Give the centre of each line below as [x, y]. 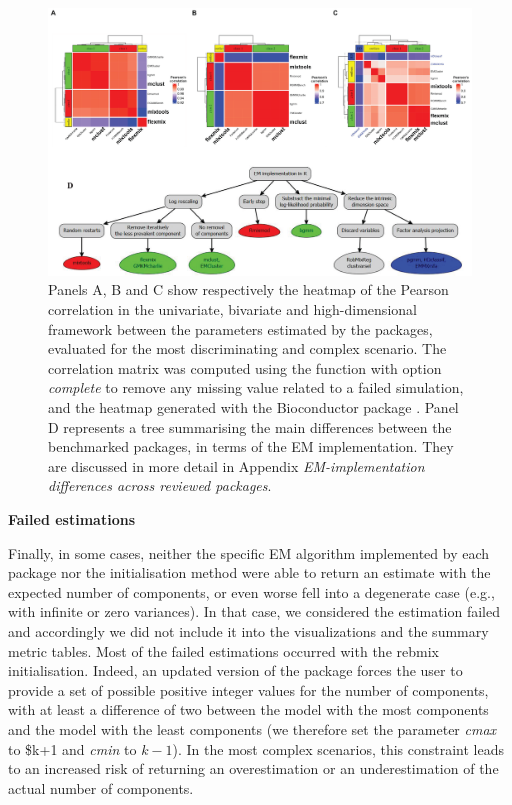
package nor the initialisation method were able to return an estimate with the [249, 572]
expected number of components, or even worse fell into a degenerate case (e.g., [251, 591]
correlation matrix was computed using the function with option [245, 367]
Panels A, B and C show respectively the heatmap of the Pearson [248, 289]
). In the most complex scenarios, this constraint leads [338, 748]
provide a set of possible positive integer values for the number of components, [248, 689]
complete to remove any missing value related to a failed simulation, [256, 387]
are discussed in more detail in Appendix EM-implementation [236, 465]
